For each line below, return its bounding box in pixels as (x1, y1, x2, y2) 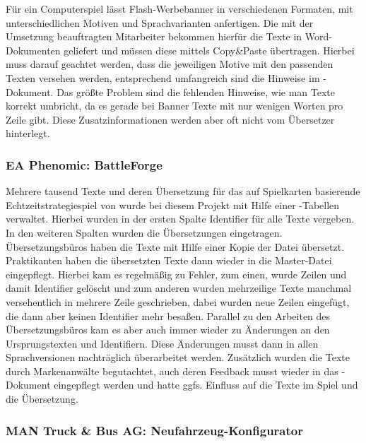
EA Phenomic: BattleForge (6, 155, 163, 173)
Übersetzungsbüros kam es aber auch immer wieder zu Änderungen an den (6, 322, 330, 337)
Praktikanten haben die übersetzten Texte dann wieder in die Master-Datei (6, 253, 332, 268)
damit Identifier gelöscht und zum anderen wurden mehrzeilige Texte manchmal (6, 280, 352, 295)
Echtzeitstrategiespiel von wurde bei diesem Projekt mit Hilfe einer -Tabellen (6, 197, 340, 212)
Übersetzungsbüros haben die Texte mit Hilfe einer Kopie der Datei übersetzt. (6, 239, 345, 254)
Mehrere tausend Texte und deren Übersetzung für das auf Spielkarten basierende (6, 184, 360, 199)
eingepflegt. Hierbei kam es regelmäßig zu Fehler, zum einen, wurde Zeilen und (6, 266, 347, 281)
